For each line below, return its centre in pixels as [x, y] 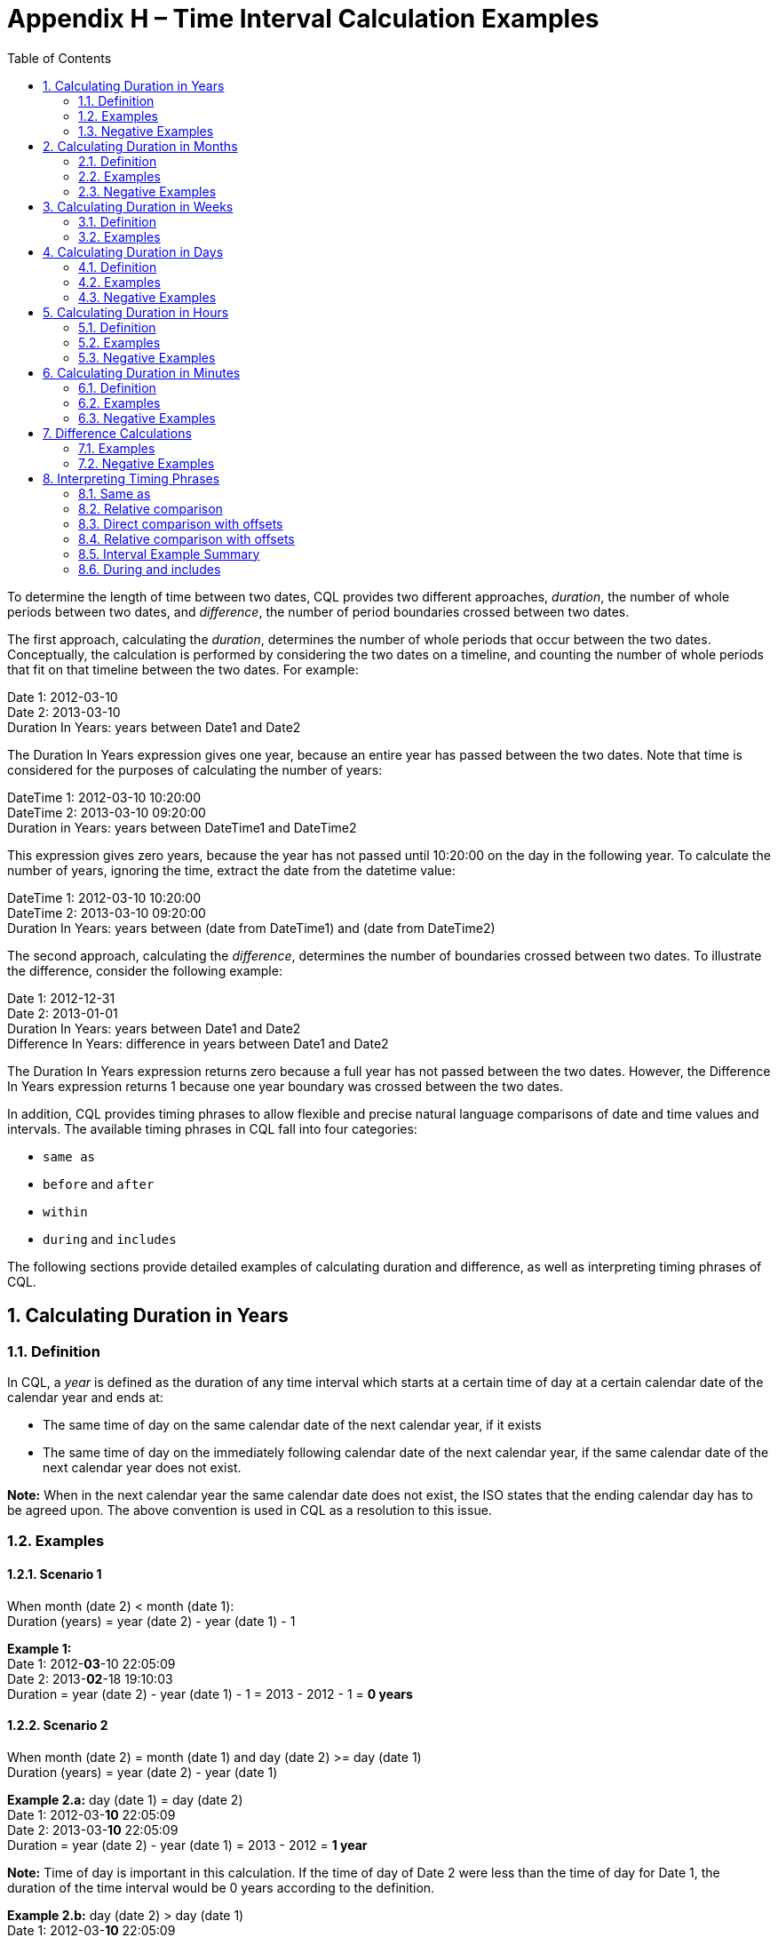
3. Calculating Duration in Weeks [138, 206]
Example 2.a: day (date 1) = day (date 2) [125, 1799]
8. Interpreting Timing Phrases [131, 478]
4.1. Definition [118, 267]
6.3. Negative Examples [147, 418]
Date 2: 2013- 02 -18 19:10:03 [90, 1678]
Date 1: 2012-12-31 [61, 998]
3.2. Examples [119, 236]
